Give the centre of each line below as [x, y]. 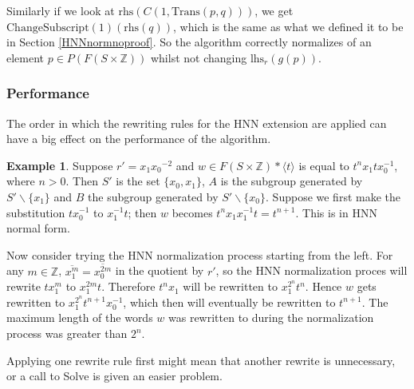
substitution [36, 212]
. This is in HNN [336, 212]
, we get [274, 10]
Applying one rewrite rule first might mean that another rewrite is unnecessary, [201, 360]
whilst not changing [199, 57]
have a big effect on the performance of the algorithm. [139, 139]
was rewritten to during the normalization [271, 318]
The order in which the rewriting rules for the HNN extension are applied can [197, 123]
